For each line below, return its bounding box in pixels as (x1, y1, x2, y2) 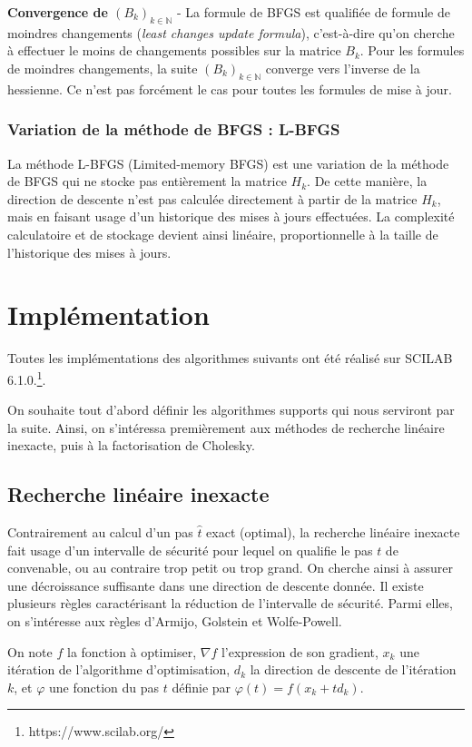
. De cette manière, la (307, 172, 428, 191)
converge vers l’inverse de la (265, 58, 420, 77)
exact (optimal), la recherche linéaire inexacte (206, 523, 460, 542)
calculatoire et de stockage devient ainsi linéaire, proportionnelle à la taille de (7, 224, 438, 243)
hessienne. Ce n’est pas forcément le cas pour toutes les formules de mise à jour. (7, 79, 452, 98)
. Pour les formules (359, 41, 465, 60)
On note (7, 642, 53, 661)
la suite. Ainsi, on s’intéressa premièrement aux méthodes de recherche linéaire (7, 418, 445, 437)
